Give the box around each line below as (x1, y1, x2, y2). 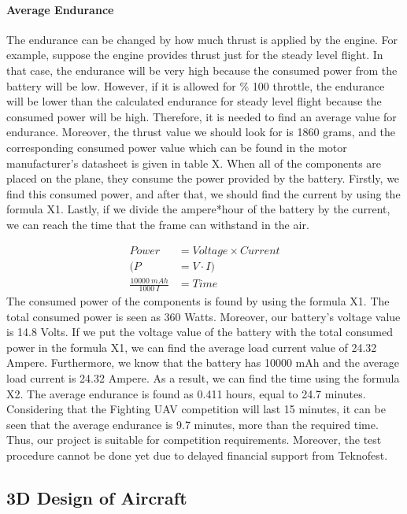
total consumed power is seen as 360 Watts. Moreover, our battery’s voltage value (6, 308, 401, 324)
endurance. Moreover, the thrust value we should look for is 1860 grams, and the (6, 124, 396, 140)
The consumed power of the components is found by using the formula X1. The (6, 292, 390, 309)
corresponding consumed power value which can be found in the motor (6, 139, 347, 155)
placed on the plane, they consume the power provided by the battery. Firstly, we (6, 170, 400, 187)
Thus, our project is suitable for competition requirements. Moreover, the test (6, 431, 382, 448)
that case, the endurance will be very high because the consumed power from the (6, 61, 398, 78)
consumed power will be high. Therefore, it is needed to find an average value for (6, 108, 397, 124)
